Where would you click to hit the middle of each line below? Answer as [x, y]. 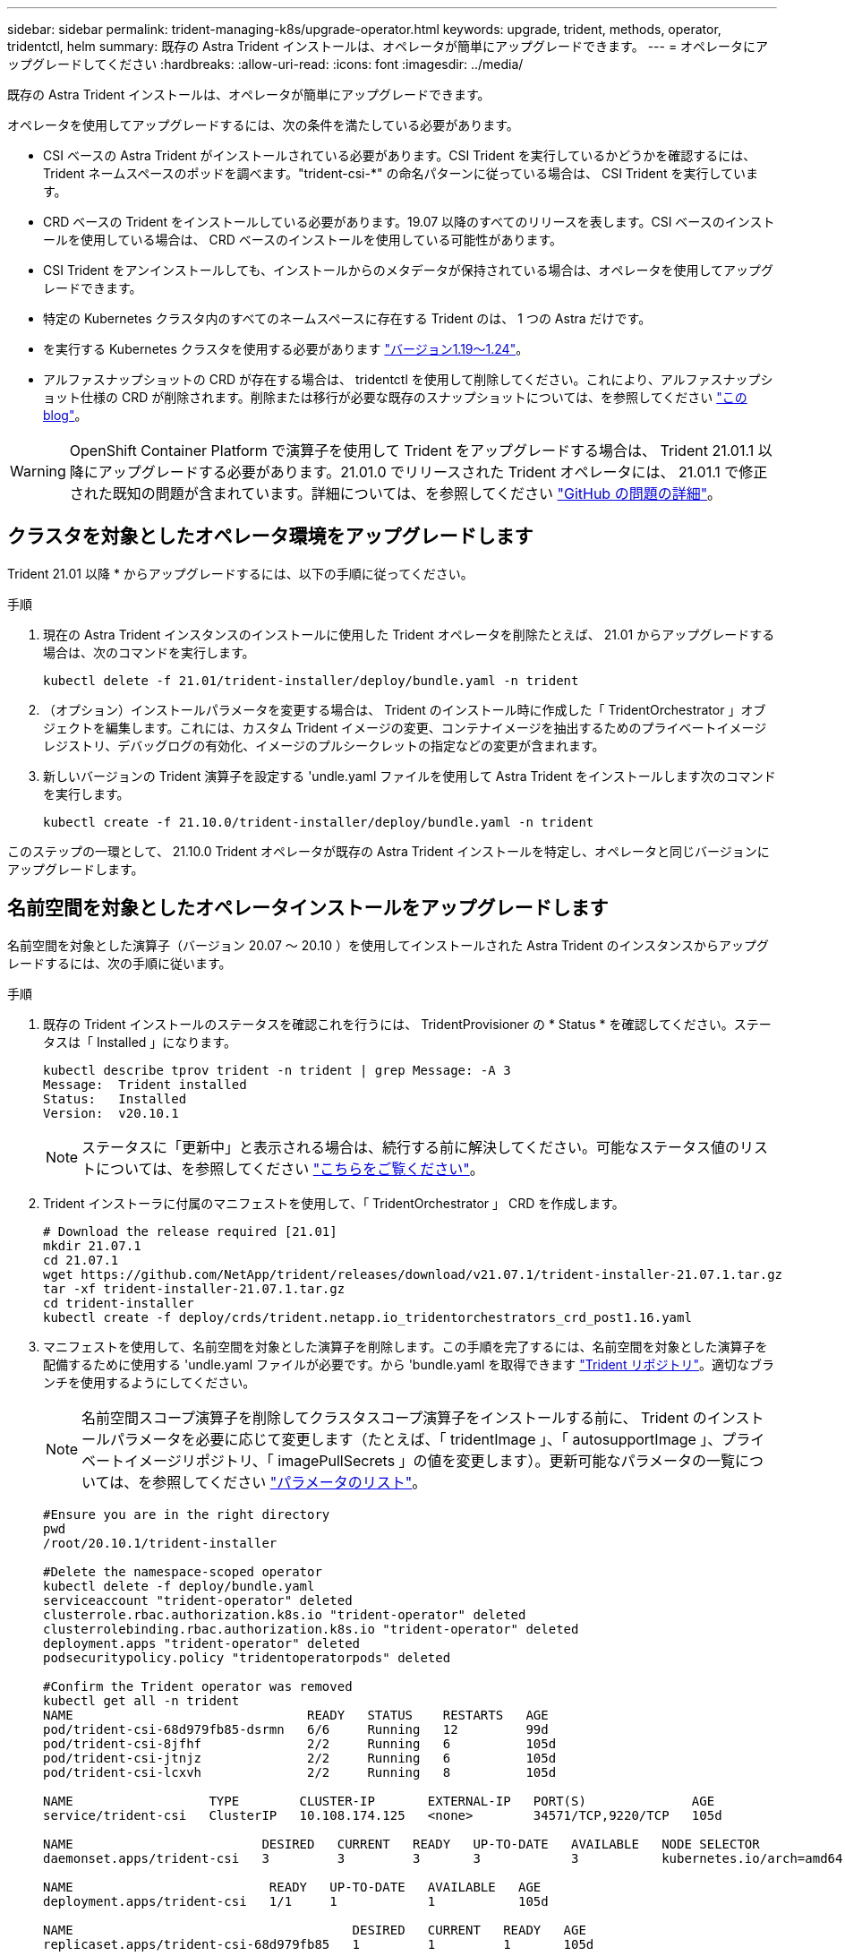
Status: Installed [115, 1098]
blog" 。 [65, 415]
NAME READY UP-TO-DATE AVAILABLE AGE [292, 1887]
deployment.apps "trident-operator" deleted [202, 1643]
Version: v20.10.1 [111, 1113]
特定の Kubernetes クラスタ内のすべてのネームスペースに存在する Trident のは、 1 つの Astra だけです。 [347, 318]
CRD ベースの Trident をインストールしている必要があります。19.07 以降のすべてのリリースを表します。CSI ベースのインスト [409, 222]
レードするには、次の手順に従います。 [119, 963]
